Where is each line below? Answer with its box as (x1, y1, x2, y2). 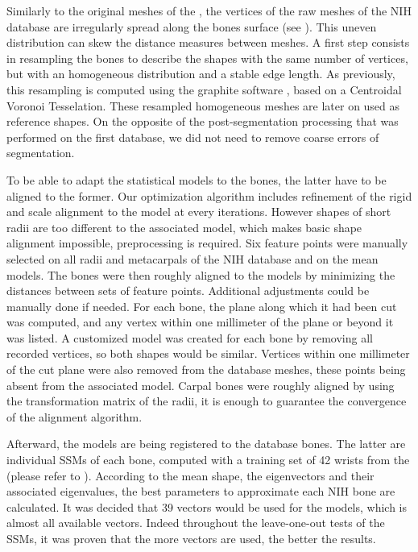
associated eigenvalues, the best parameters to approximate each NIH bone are (6, 483, 395, 500)
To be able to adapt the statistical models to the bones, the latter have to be (6, 171, 387, 188)
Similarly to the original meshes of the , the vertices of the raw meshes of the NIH (6, 2, 412, 19)
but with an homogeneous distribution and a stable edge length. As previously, (6, 65, 395, 82)
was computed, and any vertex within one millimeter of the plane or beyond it (6, 313, 394, 330)
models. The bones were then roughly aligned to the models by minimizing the (6, 266, 395, 283)
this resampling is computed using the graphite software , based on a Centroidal (6, 81, 402, 98)
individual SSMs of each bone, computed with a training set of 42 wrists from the (6, 451, 410, 468)
